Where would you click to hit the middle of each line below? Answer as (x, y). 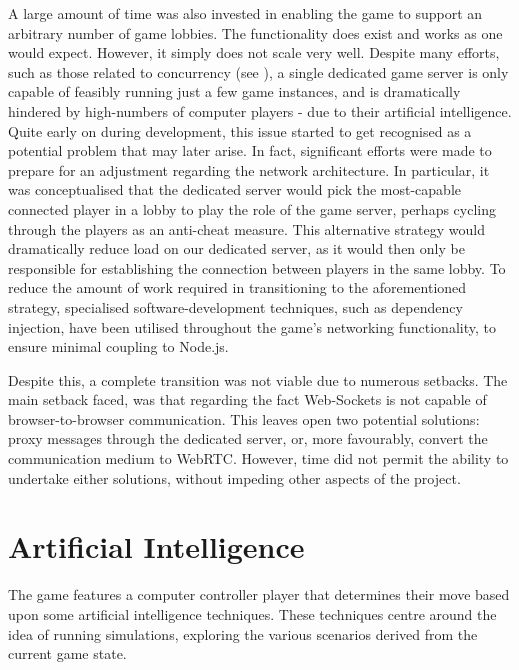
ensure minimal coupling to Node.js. (118, 346)
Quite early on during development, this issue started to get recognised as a (240, 130)
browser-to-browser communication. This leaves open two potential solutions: (244, 418)
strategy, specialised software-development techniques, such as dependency (235, 306)
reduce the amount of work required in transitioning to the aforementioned (237, 287)
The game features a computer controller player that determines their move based (259, 594)
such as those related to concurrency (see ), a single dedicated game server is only (258, 71)
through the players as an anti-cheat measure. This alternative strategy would (246, 228)
